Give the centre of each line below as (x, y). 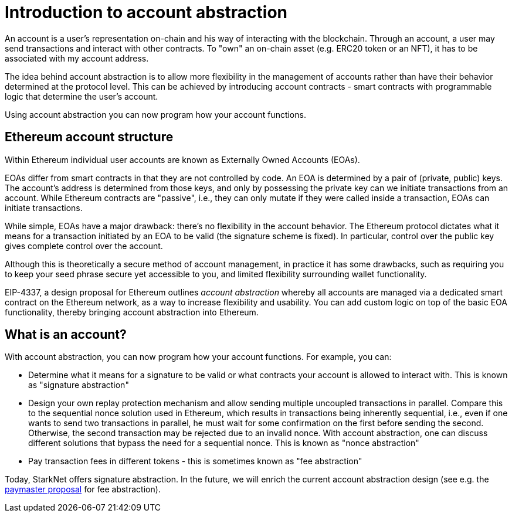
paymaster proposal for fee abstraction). (83, 489)
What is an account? (66, 335)
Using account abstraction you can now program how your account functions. (155, 114)
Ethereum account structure (89, 137)
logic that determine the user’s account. (82, 96)
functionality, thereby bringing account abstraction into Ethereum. (132, 312)
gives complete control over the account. (84, 246)
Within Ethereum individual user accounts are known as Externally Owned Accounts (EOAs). (182, 159)
